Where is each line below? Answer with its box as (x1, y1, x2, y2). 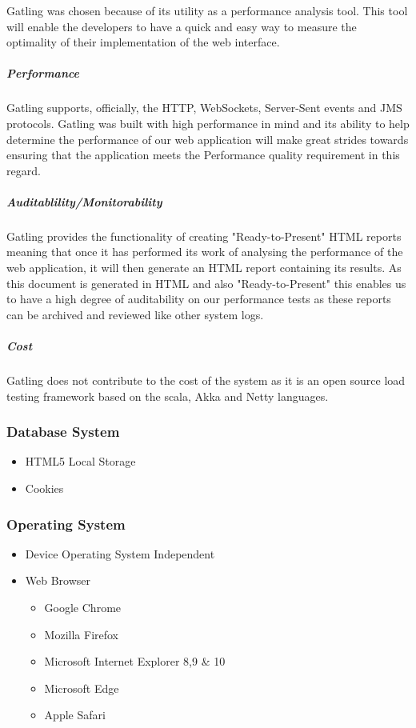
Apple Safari (44, 706, 106, 723)
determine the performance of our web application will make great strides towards (6, 130, 409, 147)
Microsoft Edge (44, 679, 119, 696)
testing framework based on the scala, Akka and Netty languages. (6, 387, 329, 404)
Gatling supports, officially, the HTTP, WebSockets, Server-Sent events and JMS (6, 99, 402, 116)
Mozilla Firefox (44, 626, 119, 642)
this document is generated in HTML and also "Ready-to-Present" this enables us (6, 274, 406, 291)
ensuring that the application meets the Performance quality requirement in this (6, 146, 400, 163)
